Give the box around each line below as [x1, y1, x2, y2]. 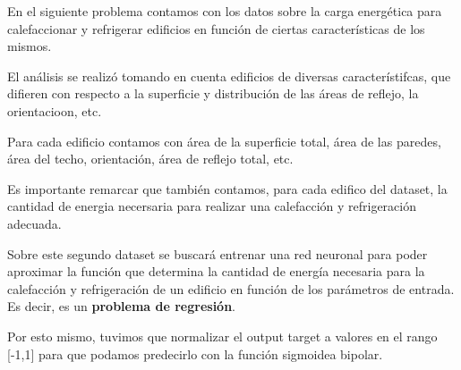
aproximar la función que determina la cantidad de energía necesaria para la [7, 262, 425, 281]
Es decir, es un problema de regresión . [7, 297, 236, 315]
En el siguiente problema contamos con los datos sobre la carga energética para [7, 2, 442, 20]
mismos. [7, 37, 52, 55]
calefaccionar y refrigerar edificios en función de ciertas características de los [7, 19, 425, 38]
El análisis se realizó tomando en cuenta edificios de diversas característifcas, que [7, 66, 451, 85]
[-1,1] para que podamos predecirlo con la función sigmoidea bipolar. [7, 344, 383, 363]
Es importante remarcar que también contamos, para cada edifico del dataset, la [7, 179, 448, 198]
